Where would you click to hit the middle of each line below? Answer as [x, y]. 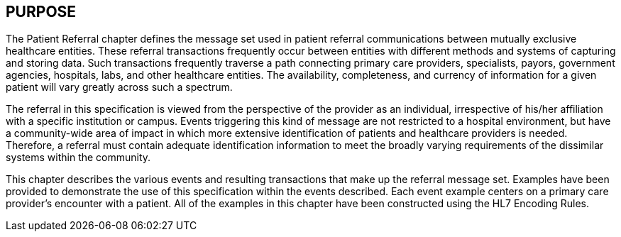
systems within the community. [78, 158]
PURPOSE [41, 12]
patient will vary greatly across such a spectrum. [119, 87]
